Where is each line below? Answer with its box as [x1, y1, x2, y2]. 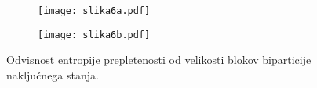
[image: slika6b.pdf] [38, 29, 151, 40]
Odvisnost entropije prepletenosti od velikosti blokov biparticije [6, 51, 312, 68]
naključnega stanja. [6, 66, 99, 83]
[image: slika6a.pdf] [38, 5, 151, 16]
